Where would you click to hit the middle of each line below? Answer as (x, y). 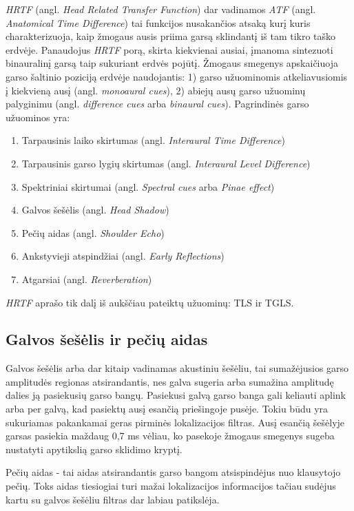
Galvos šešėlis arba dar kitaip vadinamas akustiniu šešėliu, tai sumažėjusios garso (177, 368)
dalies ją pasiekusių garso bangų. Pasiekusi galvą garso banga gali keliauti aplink (176, 395)
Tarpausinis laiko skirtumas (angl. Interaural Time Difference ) (153, 140)
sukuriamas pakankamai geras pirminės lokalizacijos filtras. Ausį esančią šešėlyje (175, 422)
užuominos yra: (38, 117)
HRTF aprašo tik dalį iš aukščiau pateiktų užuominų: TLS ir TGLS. (150, 302)
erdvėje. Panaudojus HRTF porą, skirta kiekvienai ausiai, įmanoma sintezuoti (169, 49)
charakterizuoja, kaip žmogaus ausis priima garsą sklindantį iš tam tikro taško (171, 36)
